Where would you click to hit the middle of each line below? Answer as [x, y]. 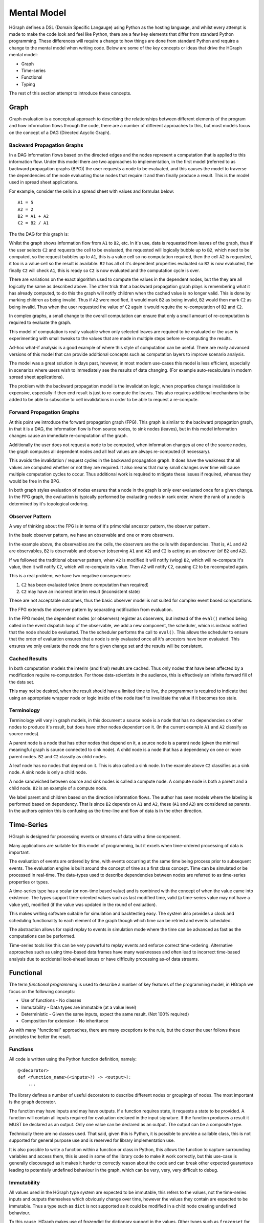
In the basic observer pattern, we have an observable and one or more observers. [91, 535]
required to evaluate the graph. [40, 322]
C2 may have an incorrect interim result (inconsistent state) [81, 591]
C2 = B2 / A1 [33, 223]
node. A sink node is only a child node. [48, 772]
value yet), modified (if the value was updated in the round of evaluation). [83, 905]
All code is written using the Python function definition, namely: [73, 1059]
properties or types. [29, 882]
